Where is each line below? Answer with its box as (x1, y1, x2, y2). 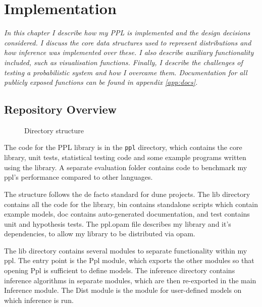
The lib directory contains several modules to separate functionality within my (4, 245, 247, 255)
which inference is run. (4, 294, 74, 305)
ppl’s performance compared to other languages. (4, 172, 153, 182)
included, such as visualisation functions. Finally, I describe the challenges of (4, 57, 243, 67)
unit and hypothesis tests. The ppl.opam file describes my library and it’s (4, 218, 231, 229)
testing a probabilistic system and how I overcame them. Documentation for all (4, 67, 247, 77)
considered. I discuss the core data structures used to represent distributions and (4, 37, 251, 47)
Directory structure (24, 125, 84, 135)
